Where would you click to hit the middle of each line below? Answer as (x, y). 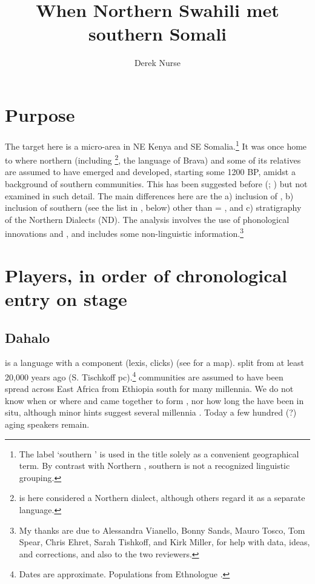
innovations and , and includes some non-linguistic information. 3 (124, 232)
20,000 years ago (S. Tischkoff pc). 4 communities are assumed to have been (144, 376)
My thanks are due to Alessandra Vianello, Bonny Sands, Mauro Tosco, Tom (162, 530)
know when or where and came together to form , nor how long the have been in (154, 400)
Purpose (40, 114)
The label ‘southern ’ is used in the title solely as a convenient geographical (159, 453)
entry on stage (66, 298)
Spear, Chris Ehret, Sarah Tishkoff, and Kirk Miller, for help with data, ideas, (164, 542)
